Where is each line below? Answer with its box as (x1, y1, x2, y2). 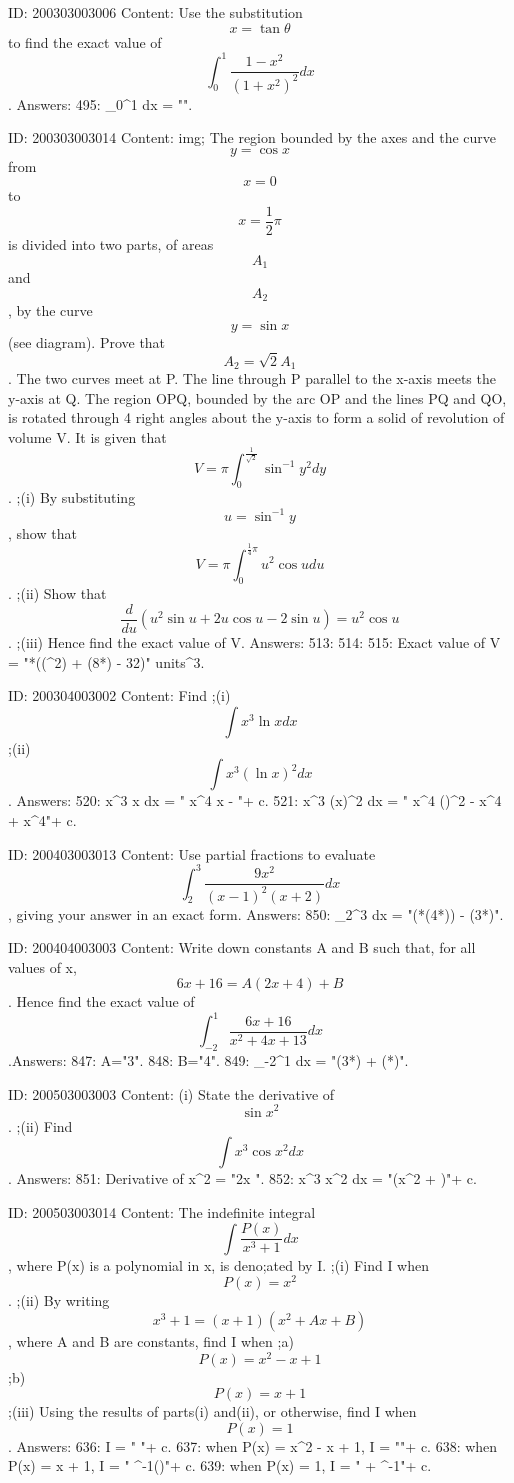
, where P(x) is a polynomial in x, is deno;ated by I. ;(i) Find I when (8, 1254, 429, 1275)
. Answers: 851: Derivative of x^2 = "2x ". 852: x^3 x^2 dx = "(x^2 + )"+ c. (8, 1168, 477, 1189)
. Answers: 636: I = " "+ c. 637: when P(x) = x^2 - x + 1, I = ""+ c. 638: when (8, 1435, 498, 1456)
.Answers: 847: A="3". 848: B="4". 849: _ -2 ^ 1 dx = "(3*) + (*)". (8, 1050, 409, 1071)
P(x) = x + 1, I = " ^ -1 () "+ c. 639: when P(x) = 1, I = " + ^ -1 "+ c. (8, 1455, 432, 1476)
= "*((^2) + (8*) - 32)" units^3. (8, 651, 205, 672)
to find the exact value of (8, 31, 162, 52)
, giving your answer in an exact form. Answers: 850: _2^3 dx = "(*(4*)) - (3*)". (8, 903, 504, 924)
